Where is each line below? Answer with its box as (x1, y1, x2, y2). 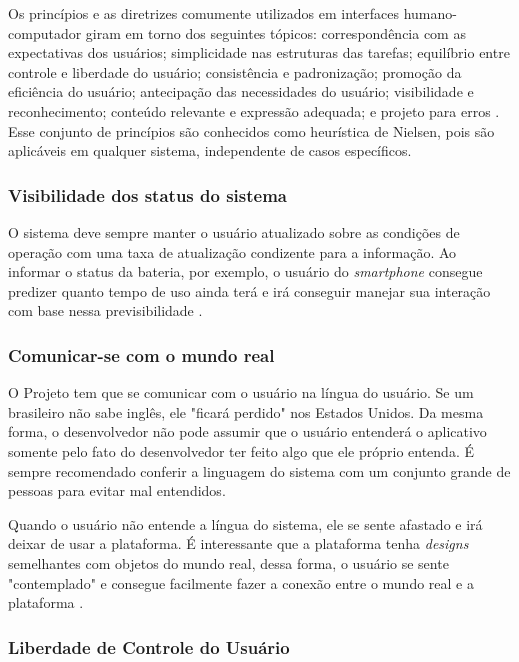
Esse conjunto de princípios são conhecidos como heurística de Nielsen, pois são (8, 120, 495, 141)
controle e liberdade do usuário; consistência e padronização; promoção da (8, 61, 462, 82)
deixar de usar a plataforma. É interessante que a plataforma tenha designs (8, 533, 469, 554)
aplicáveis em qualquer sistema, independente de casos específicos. (8, 140, 412, 161)
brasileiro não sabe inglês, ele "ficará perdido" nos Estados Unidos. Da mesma (8, 401, 484, 422)
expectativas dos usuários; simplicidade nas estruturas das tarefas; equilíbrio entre (8, 42, 510, 63)
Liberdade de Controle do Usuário (8, 634, 290, 659)
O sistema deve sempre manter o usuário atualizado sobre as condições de (8, 221, 460, 242)
